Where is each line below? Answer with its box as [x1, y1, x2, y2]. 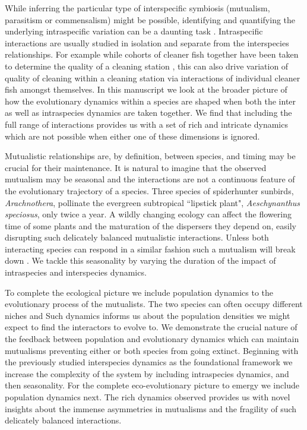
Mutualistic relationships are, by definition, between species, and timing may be [5, 150, 296, 162]
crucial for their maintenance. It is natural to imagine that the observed [5, 161, 267, 173]
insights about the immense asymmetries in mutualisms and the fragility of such [5, 402, 297, 415]
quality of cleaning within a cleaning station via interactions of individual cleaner [5, 71, 300, 84]
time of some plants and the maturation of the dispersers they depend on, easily [5, 219, 296, 232]
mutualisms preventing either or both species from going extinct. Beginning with [5, 344, 299, 356]
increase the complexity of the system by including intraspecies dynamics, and [5, 367, 289, 380]
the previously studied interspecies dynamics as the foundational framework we [5, 356, 293, 368]
